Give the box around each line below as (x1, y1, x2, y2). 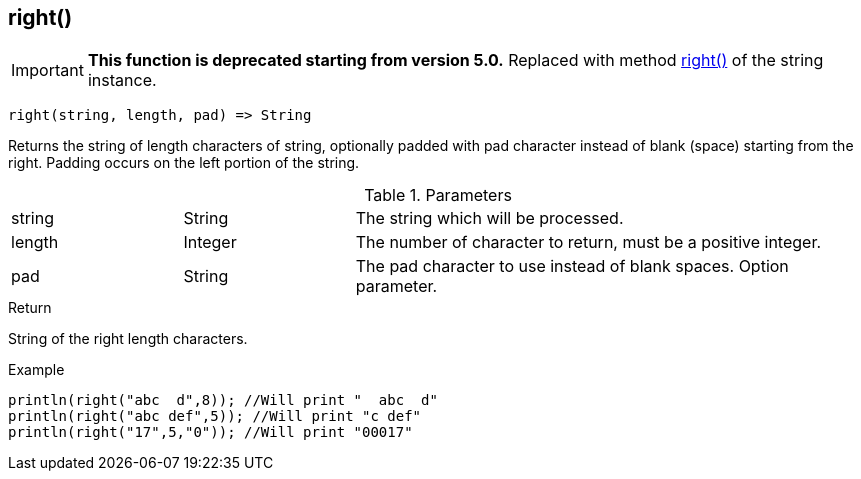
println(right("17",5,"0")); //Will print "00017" (8, 424, 413, 441)
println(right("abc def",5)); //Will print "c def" (8, 408, 422, 425)
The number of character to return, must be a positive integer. (355, 232, 822, 253)
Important (11, 60, 84, 81)
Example (8, 361, 65, 379)
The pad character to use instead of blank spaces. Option (355, 256, 789, 277)
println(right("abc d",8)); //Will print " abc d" (8, 392, 438, 409)
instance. (87, 70, 157, 91)
